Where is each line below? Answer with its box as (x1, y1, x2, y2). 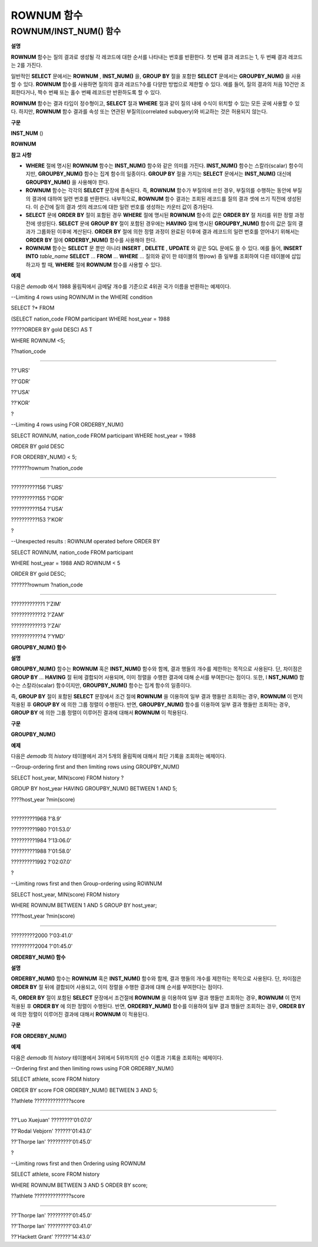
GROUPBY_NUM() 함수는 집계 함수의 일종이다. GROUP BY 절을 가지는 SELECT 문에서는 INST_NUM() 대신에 (38, 170, 291, 177)
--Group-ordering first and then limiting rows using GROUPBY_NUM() (11, 763, 180, 770)
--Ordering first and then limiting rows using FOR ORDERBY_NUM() (11, 1064, 174, 1072)
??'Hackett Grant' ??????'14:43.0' (11, 1233, 91, 1241)
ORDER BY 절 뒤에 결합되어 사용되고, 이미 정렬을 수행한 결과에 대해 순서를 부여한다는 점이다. (11, 983, 224, 990)
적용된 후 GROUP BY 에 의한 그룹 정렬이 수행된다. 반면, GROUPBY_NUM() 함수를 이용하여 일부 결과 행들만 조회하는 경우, (11, 701, 291, 708)
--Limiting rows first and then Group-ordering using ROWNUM (11, 880, 163, 887)
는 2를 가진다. (11, 62, 42, 69)
